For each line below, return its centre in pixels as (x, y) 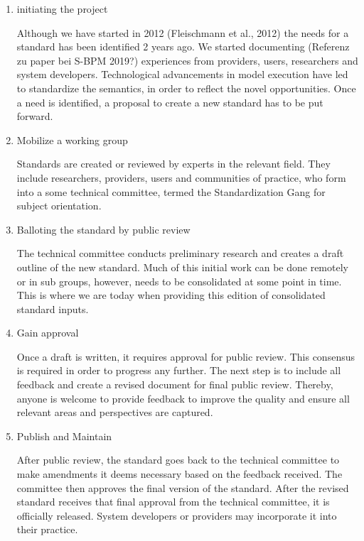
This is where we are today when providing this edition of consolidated (171, 295)
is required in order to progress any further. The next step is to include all (179, 370)
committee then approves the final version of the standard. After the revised (183, 487)
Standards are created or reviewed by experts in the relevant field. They (173, 164)
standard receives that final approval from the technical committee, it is (173, 502)
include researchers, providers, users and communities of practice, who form (181, 177)
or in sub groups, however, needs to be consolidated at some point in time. (179, 281)
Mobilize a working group (72, 140)
